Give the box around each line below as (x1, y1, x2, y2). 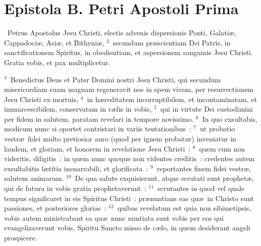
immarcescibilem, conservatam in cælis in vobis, (4, 104, 152, 114)
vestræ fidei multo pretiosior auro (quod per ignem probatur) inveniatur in (4, 133, 236, 144)
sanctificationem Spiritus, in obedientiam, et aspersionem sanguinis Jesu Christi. (4, 47, 253, 58)
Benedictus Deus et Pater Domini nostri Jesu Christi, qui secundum (10, 74, 221, 84)
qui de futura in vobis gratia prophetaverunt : (4, 183, 146, 193)
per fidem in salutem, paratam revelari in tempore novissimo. (4, 113, 194, 124)
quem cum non (199, 143, 245, 154)
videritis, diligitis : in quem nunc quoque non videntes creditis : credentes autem (4, 153, 255, 164)
